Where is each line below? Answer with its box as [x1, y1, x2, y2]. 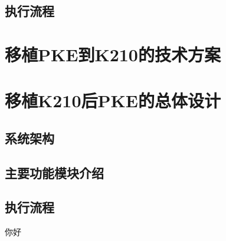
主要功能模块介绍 [5, 163, 104, 181]
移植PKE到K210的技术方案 [5, 42, 221, 66]
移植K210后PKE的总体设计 [5, 88, 221, 113]
